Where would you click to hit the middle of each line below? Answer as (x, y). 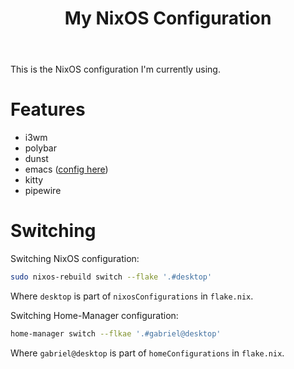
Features (48, 109)
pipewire (43, 191)
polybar (40, 148)
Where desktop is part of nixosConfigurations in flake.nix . (132, 296)
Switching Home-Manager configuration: (94, 315)
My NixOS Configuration (168, 18)
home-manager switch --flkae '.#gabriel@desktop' (116, 333)
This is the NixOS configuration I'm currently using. (115, 69)
